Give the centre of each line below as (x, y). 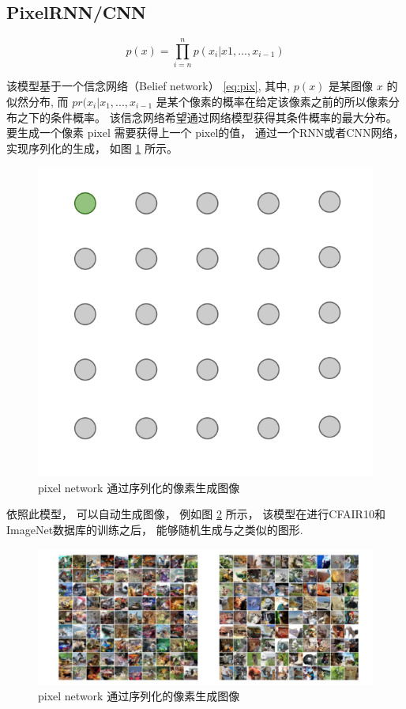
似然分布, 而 (38, 101)
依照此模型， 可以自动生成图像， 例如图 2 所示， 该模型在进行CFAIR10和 (196, 514)
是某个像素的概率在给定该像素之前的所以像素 (272, 101)
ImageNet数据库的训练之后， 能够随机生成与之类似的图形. (155, 530)
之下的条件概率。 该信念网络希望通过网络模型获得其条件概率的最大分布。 (207, 117)
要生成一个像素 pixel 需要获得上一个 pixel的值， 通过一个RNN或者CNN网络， (205, 133)
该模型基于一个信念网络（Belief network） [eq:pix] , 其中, (148, 86)
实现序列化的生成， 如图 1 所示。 (92, 148)
